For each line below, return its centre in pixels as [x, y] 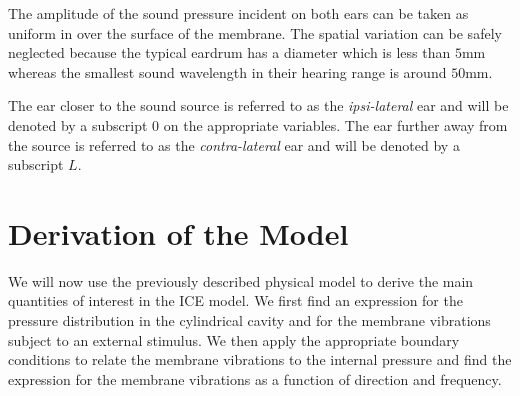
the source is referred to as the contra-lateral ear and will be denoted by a [234, 144]
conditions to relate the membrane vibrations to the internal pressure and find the [260, 359]
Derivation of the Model [178, 232]
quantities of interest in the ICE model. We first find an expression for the [235, 300]
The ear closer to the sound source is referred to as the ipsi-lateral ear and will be [258, 105]
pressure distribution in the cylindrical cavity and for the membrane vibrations [249, 320]
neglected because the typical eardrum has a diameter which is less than [229, 52]
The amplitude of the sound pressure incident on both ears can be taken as [238, 13]
